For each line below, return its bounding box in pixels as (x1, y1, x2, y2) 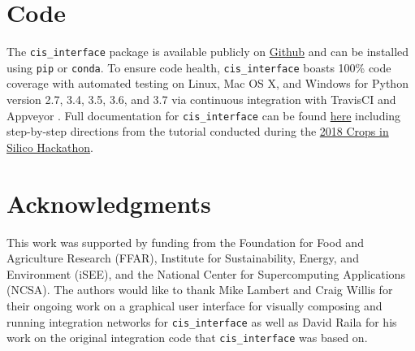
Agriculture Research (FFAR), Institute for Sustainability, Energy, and (6, 249, 359, 266)
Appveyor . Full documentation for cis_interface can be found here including (6, 106, 401, 123)
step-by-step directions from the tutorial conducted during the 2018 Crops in (6, 123, 389, 140)
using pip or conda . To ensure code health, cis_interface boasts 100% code (6, 58, 391, 76)
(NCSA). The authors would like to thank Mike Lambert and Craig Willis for (6, 281, 393, 298)
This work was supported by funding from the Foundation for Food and (6, 233, 364, 250)
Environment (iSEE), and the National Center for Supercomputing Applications (6, 265, 405, 282)
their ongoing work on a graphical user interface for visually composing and (6, 297, 383, 314)
